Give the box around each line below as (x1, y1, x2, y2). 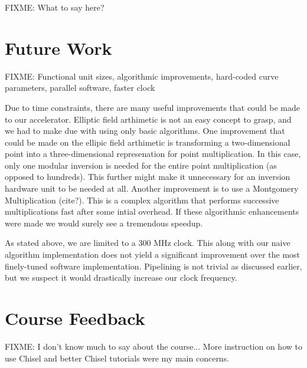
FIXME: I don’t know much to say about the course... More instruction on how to (5, 340, 302, 352)
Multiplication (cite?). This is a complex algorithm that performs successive (5, 193, 279, 206)
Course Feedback (5, 306, 145, 330)
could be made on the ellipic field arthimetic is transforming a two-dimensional (5, 136, 290, 148)
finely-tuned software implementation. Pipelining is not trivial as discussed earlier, (5, 259, 302, 272)
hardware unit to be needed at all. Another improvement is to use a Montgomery (5, 182, 299, 195)
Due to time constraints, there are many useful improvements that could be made (5, 101, 300, 113)
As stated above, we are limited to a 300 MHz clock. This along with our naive (5, 236, 290, 249)
